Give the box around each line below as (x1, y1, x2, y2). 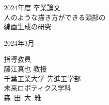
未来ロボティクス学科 (4, 83, 71, 93)
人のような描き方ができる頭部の (4, 12, 106, 22)
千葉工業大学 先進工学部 (4, 73, 81, 83)
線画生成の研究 (4, 21, 51, 32)
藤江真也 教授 (4, 63, 47, 73)
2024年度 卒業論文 (4, 2, 61, 12)
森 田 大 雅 (4, 92, 41, 102)
